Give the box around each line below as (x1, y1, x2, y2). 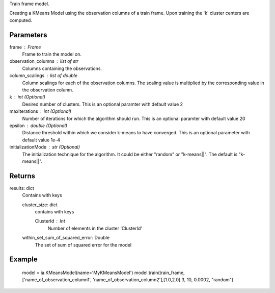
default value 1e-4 (22, 137, 61, 143)
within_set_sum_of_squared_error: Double (22, 235, 109, 241)
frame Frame (9, 44, 41, 50)
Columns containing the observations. (22, 65, 102, 71)
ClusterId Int (35, 218, 66, 224)
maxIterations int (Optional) (9, 108, 71, 114)
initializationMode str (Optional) (9, 144, 80, 150)
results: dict (9, 185, 34, 191)
